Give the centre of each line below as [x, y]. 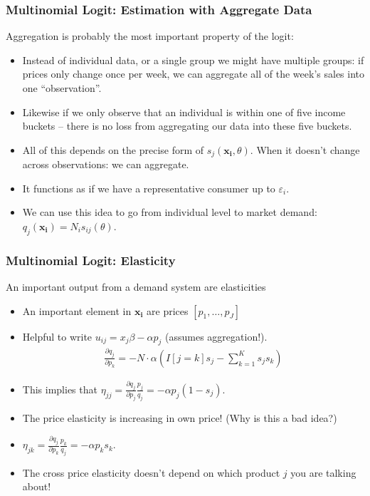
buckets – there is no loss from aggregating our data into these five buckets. [187, 126]
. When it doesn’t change [305, 149]
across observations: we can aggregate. [106, 164]
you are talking [323, 472]
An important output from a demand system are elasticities [136, 287]
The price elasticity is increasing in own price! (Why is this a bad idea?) [180, 418]
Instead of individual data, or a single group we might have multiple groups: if [193, 60]
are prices [168, 310]
